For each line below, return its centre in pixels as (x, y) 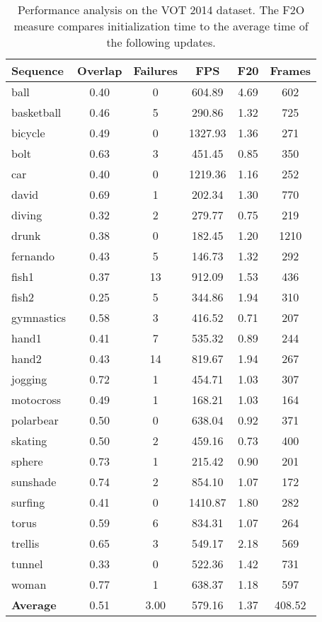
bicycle (28, 133)
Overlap (100, 70)
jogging (29, 379)
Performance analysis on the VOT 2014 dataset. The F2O (161, 10)
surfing (28, 502)
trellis (25, 543)
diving (27, 215)
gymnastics (39, 317)
